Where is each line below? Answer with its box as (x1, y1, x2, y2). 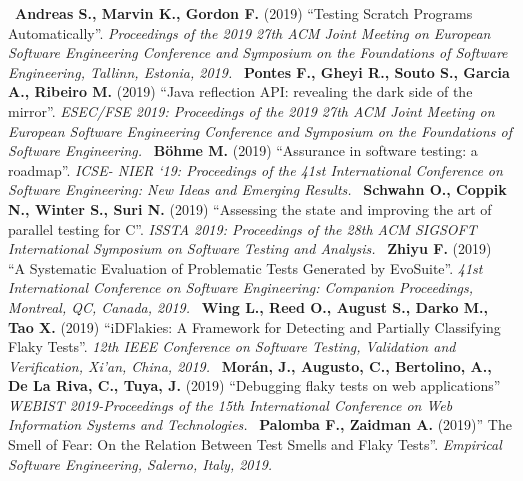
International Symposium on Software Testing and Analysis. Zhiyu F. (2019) (8, 238, 492, 259)
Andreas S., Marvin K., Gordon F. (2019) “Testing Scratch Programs (15, 3, 473, 23)
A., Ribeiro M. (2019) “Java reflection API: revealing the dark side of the (8, 81, 473, 102)
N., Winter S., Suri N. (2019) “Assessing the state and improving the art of (8, 198, 492, 219)
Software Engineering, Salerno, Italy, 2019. (8, 453, 273, 474)
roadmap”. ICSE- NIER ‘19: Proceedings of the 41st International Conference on (8, 159, 503, 180)
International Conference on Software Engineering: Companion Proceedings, (8, 277, 474, 298)
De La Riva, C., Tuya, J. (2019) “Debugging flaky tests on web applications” (8, 375, 501, 396)
